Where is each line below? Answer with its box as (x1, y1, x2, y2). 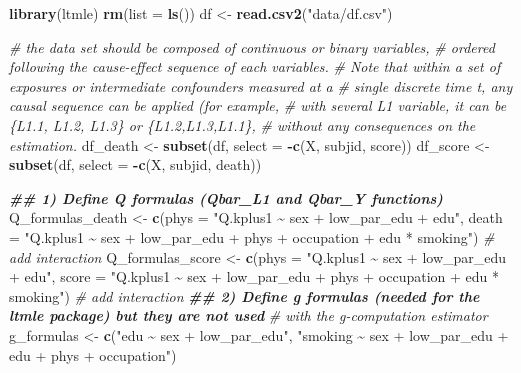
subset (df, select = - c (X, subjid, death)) (9, 154, 262, 175)
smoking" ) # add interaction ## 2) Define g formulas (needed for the (9, 285, 480, 306)
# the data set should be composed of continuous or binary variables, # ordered (9, 36, 495, 57)
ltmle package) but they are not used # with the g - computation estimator (9, 305, 488, 326)
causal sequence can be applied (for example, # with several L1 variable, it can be (9, 95, 507, 116)
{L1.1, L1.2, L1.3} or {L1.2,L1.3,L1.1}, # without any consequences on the (9, 114, 476, 135)
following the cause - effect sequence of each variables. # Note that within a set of (9, 56, 501, 77)
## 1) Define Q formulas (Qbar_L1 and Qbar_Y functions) (9, 187, 443, 208)
